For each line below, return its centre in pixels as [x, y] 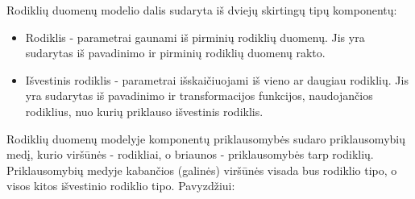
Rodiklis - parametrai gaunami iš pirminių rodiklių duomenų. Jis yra [195, 37]
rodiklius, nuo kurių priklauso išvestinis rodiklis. [144, 111]
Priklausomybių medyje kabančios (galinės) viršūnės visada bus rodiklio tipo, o [202, 170]
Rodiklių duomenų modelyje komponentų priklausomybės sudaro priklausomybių [206, 138]
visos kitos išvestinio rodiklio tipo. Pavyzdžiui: [121, 186]
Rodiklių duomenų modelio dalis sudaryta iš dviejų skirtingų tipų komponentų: [202, 10]
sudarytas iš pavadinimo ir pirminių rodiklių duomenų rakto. [175, 53]
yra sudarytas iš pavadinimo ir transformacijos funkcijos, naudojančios [199, 95]
